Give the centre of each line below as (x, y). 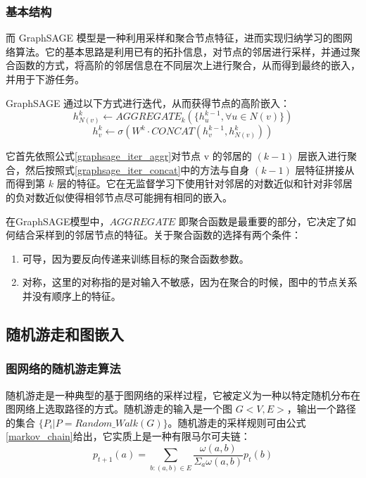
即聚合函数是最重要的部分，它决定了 (262, 221)
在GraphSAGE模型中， (58, 221)
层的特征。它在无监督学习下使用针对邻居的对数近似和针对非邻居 (204, 183)
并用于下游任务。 (45, 79)
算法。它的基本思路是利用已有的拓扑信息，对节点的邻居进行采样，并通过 (183, 51)
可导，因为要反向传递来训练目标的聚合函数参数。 (135, 258)
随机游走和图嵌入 (65, 333)
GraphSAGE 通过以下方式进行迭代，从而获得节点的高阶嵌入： (148, 102)
